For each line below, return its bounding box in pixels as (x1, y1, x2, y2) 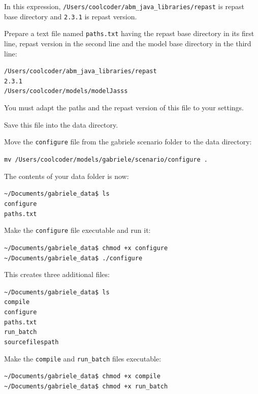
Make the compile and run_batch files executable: (4, 353, 162, 363)
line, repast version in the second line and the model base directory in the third (4, 38, 251, 48)
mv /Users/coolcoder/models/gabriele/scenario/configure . (4, 156, 208, 163)
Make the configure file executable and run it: (4, 225, 151, 235)
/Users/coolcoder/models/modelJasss (4, 87, 128, 95)
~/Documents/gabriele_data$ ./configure (4, 254, 143, 262)
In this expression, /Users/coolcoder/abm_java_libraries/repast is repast (4, 1, 245, 11)
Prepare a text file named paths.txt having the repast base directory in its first (4, 28, 254, 39)
